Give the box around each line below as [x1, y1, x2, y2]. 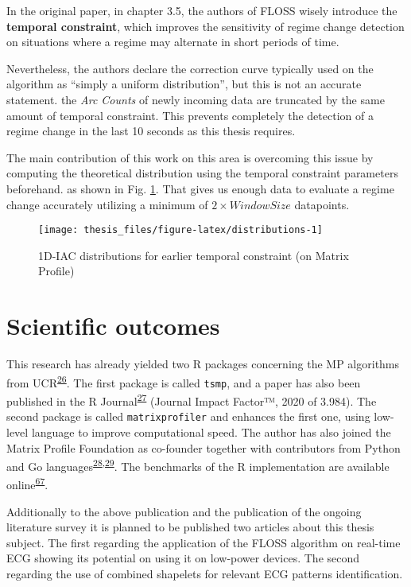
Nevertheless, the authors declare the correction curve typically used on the [6, 60, 374, 76]
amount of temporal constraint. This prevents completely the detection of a [6, 107, 374, 123]
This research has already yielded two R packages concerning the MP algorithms [6, 356, 400, 372]
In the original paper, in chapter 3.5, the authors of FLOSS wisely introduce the [6, 2, 397, 18]
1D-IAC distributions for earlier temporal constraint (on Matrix [38, 247, 349, 263]
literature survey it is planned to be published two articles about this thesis [6, 519, 374, 535]
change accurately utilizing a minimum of [6, 196, 208, 212]
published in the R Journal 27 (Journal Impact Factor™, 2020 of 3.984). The [6, 391, 377, 409]
